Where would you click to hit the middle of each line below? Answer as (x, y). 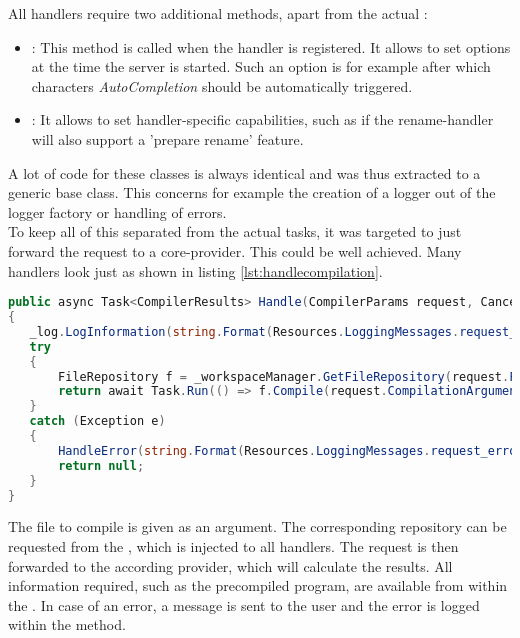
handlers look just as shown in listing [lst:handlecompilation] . (195, 270)
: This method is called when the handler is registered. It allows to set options (271, 46)
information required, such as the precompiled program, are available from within (258, 585)
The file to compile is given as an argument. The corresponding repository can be (257, 526)
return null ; (101, 465)
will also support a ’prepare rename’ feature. (167, 138)
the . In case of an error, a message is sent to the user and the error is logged (244, 604)
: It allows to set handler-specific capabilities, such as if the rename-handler (262, 119)
